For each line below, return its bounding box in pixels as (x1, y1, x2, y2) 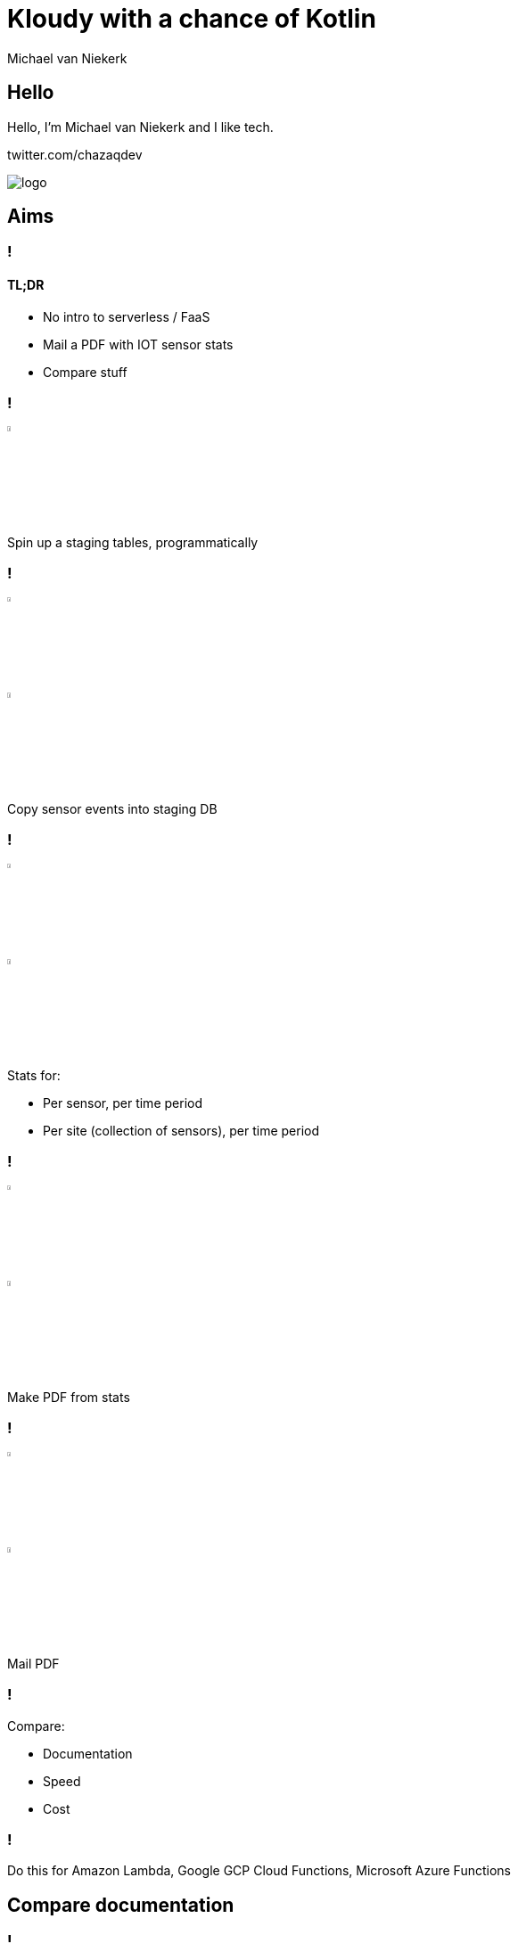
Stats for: (7, 1067, 61, 1083)
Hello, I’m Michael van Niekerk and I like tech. (7, 119, 274, 135)
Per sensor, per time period (43, 1094, 202, 1111)
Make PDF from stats (7, 1389, 130, 1405)
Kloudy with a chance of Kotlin (7, 4, 376, 34)
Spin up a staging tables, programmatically (7, 535, 259, 550)
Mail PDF (7, 1655, 60, 1671)
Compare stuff (43, 364, 127, 380)
